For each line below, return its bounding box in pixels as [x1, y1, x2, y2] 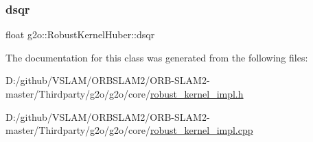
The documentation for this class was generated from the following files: [5, 50, 308, 64]
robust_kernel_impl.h [150, 87, 244, 100]
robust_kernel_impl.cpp [150, 123, 253, 137]
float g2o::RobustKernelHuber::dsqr [5, 27, 155, 42]
